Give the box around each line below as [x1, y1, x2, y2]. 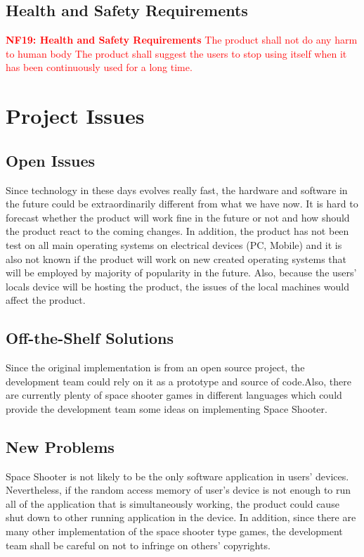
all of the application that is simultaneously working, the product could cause [6, 496, 339, 511]
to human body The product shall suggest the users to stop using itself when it [6, 46, 347, 60]
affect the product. [6, 293, 86, 307]
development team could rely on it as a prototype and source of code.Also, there [6, 373, 351, 388]
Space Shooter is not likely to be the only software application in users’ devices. [6, 468, 349, 483]
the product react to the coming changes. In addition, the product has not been [6, 224, 349, 238]
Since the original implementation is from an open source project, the [6, 360, 305, 375]
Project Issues [6, 101, 145, 130]
